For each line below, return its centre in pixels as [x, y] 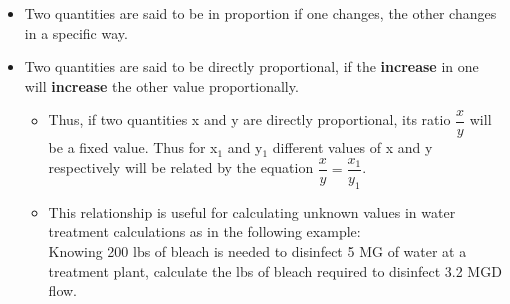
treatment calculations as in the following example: [204, 231]
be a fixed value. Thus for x [133, 147]
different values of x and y [352, 147]
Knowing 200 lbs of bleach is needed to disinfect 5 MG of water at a [257, 251]
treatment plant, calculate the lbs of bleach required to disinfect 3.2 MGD [275, 270]
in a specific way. [76, 32]
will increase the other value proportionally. [161, 85]
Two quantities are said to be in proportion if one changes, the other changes [260, 13]
